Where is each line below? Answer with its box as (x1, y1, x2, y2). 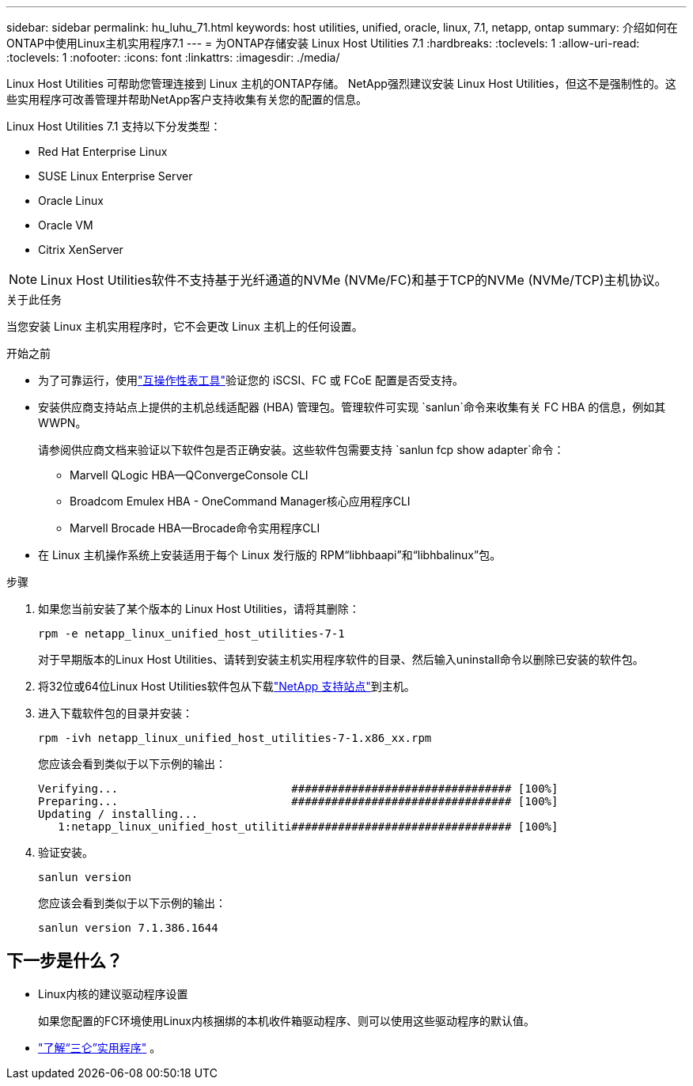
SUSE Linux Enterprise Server (38, 169, 193, 183)
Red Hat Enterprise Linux (38, 145, 168, 158)
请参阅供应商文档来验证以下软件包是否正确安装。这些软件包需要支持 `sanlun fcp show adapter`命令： (38, 443, 565, 456)
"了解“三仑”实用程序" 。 (38, 1040, 161, 1054)
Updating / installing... (38, 808, 199, 820)
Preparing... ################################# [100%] (38, 795, 559, 808)
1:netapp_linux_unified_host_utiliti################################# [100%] (58, 820, 559, 833)
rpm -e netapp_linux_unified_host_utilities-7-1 (38, 627, 345, 640)
